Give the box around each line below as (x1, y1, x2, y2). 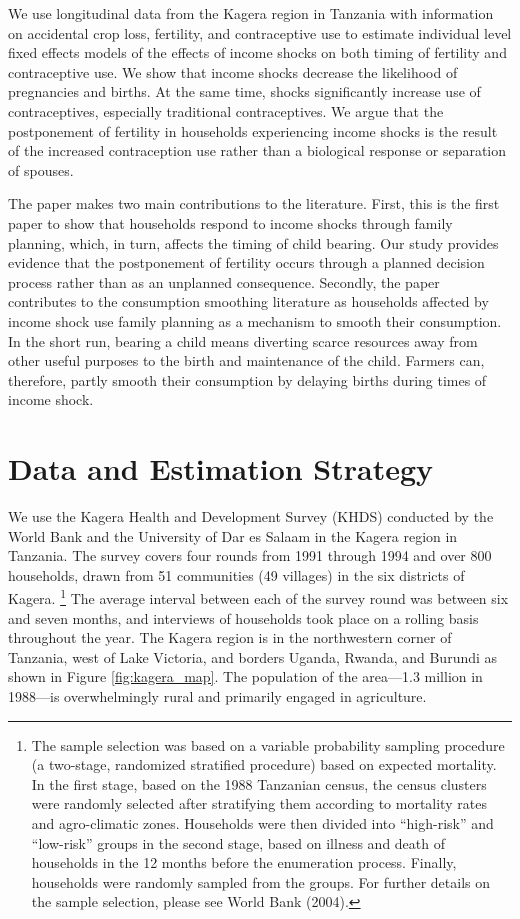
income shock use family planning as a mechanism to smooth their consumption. (8, 310, 502, 331)
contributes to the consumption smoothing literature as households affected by (8, 291, 489, 312)
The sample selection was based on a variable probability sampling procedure (31, 734, 505, 755)
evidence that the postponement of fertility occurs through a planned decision (8, 252, 485, 273)
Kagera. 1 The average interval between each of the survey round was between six (8, 585, 509, 609)
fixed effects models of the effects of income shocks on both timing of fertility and (8, 42, 507, 63)
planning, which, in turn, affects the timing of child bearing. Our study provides (8, 232, 499, 253)
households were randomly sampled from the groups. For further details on (31, 871, 491, 892)
